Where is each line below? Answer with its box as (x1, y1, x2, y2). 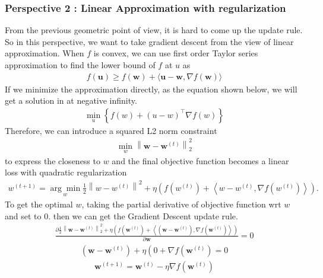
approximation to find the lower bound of (5, 59, 156, 71)
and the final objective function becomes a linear (112, 154, 289, 167)
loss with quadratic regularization (5, 166, 127, 178)
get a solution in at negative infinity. (5, 94, 137, 107)
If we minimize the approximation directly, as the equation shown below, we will (5, 82, 297, 95)
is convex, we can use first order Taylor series (93, 47, 258, 59)
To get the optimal (5, 198, 73, 210)
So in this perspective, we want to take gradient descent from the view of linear (5, 35, 294, 47)
